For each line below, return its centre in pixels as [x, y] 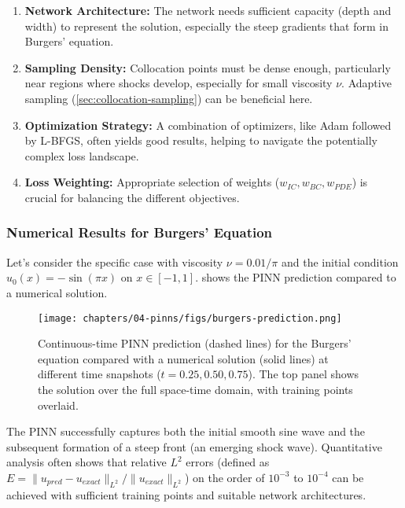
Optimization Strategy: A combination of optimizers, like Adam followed [208, 125]
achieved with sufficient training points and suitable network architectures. [186, 494]
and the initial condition [340, 261]
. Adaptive [366, 83]
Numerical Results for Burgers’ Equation [140, 232]
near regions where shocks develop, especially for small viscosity [179, 83]
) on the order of [225, 477]
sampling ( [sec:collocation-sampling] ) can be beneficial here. [169, 98]
